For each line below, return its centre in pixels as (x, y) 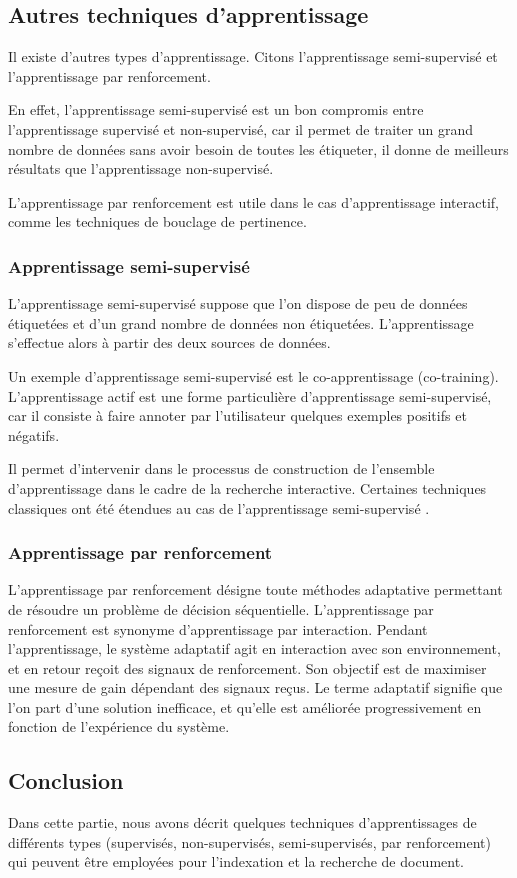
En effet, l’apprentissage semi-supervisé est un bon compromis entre (216, 109)
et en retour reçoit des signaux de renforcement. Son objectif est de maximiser (247, 667)
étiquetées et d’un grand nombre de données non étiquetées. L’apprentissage (241, 322)
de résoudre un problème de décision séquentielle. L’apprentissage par (221, 608)
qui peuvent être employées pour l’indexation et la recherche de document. (236, 861)
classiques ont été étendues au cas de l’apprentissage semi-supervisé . (219, 507)
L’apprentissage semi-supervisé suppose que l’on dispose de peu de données (238, 303)
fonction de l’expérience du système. (119, 726)
